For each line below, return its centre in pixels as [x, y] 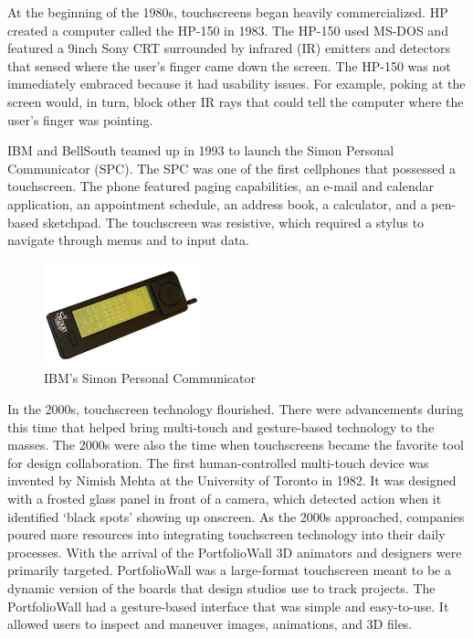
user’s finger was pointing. [80, 119]
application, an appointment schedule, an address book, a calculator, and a [217, 203]
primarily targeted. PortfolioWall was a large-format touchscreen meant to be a [229, 570]
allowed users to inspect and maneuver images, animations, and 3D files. [210, 624]
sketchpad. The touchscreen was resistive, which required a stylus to [233, 222]
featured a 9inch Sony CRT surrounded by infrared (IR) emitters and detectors [229, 48]
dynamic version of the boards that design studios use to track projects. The [221, 587]
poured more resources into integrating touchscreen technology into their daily [226, 534]
